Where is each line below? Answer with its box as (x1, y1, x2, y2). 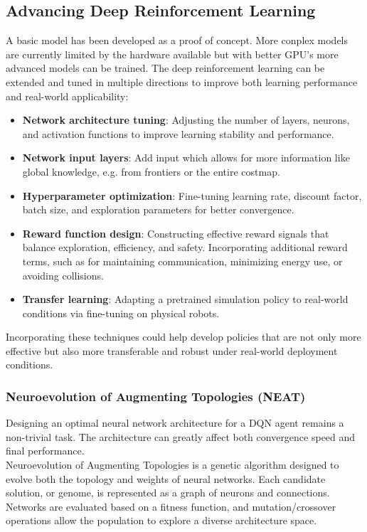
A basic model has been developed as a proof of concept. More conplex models (6, 33, 349, 48)
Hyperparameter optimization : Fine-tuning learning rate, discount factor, (22, 188, 362, 203)
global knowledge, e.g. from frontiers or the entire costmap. (22, 164, 280, 179)
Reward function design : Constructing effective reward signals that (22, 225, 329, 240)
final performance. (6, 443, 85, 458)
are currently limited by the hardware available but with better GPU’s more (6, 46, 339, 61)
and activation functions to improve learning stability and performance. (22, 126, 334, 141)
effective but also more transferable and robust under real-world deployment (6, 343, 338, 358)
